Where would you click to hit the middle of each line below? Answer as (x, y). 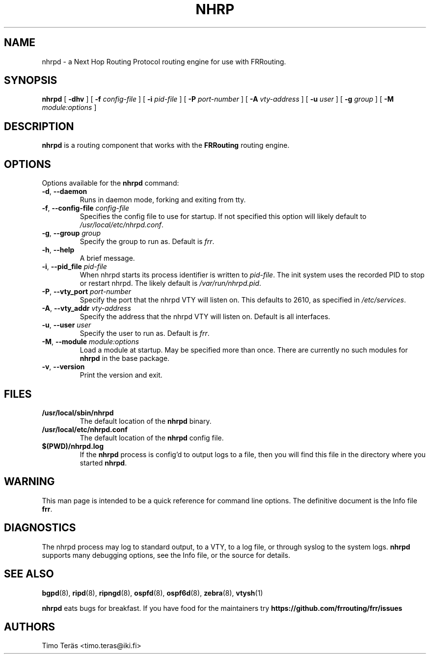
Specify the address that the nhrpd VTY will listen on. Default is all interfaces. (205, 317)
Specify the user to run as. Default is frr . (145, 333)
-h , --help (58, 250)
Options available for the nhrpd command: (110, 183)
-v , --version (63, 367)
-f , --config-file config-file (85, 208)
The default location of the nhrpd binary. (146, 421)
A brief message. (107, 258)
